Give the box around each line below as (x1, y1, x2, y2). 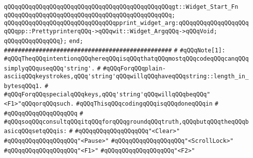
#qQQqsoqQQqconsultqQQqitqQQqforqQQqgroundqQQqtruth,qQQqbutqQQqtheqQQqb (4, 118, 249, 125)
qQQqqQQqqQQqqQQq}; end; (4, 37, 84, 45)
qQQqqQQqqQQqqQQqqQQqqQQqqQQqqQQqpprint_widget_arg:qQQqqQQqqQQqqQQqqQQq (4, 20, 249, 27)
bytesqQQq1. (4, 82, 42, 90)
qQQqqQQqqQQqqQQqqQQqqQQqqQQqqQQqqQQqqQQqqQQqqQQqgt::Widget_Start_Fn (4, 3, 238, 10)
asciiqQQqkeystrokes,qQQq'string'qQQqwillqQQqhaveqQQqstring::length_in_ (4, 73, 249, 80)
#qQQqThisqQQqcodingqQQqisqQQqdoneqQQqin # (76, 100, 218, 108)
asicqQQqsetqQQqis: (4, 128, 67, 135)
